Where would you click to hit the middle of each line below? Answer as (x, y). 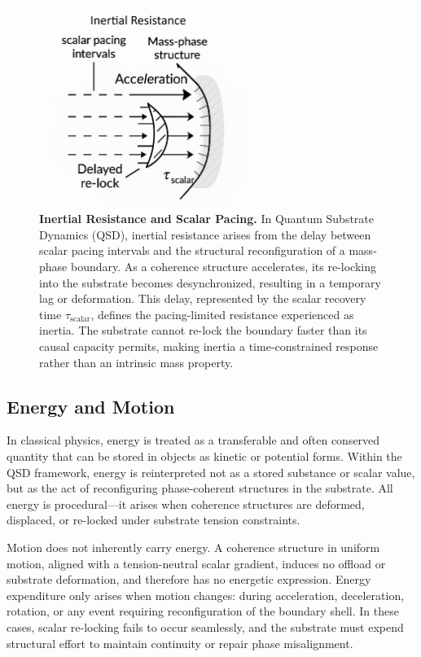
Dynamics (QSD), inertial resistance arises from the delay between (205, 234)
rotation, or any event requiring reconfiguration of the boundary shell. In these (203, 611)
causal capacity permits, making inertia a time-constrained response (209, 346)
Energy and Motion (91, 406)
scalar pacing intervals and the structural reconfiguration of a (192, 250)
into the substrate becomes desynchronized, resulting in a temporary (210, 282)
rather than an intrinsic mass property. (136, 362)
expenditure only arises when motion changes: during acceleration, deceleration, (206, 595)
